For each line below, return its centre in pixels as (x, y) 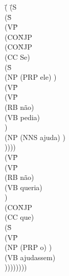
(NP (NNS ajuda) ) (35, 137)
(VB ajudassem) (30, 257)
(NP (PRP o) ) (28, 247)
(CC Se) (17, 56)
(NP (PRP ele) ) (31, 77)
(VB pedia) (22, 117)
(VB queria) (24, 187)
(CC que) (19, 217)
